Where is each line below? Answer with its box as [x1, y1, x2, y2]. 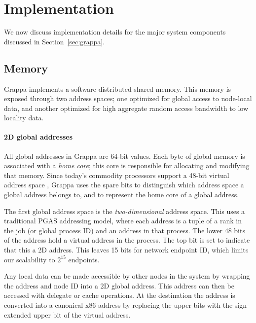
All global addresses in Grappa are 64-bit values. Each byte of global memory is [4, 150, 245, 161]
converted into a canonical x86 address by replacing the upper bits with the [4, 300, 233, 310]
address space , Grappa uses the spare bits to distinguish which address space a [4, 179, 244, 190]
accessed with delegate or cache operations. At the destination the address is [4, 290, 235, 300]
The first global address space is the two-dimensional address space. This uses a [4, 206, 245, 216]
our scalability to [4, 254, 55, 264]
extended [4, 309, 31, 320]
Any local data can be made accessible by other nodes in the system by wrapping [4, 271, 250, 281]
